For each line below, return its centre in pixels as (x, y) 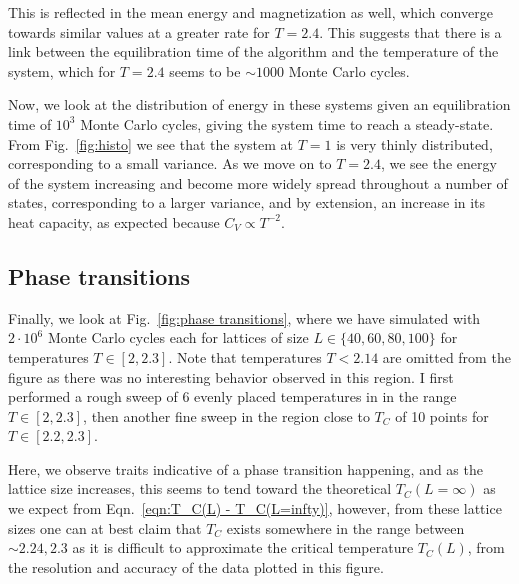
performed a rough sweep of (93, 396)
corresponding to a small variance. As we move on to (170, 163)
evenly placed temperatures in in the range (325, 396)
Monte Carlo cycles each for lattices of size (178, 337)
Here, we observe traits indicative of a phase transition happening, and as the (245, 468)
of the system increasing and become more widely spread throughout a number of (258, 182)
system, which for (62, 70)
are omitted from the (446, 356)
